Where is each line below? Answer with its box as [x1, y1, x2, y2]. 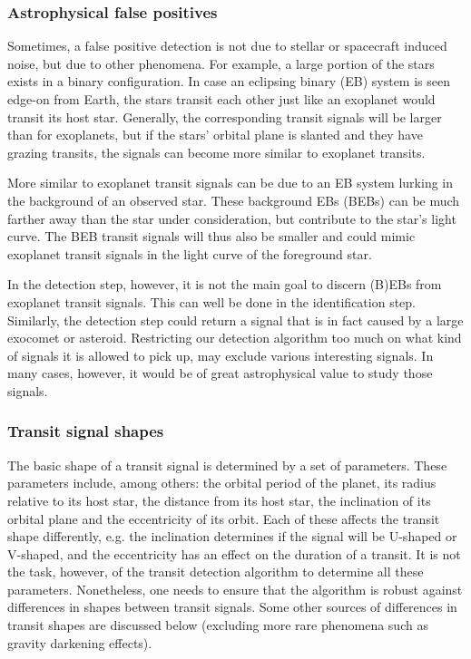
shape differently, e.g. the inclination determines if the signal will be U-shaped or [7, 527, 457, 546]
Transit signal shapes [7, 420, 164, 442]
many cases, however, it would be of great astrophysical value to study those [7, 363, 433, 383]
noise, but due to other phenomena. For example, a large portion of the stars [7, 53, 435, 73]
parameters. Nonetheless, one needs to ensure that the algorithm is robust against [7, 579, 463, 598]
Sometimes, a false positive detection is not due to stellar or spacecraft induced [7, 36, 447, 55]
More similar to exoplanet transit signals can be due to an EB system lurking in [7, 173, 454, 192]
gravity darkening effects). [7, 633, 152, 652]
